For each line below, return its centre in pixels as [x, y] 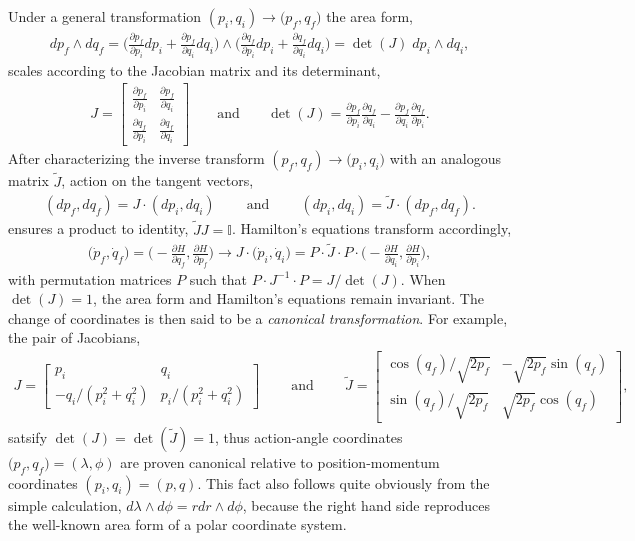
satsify [28, 436]
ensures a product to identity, [98, 228]
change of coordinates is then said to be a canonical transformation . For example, [258, 317]
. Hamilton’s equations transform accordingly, [371, 228]
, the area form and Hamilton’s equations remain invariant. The [288, 298]
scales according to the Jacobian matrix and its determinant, [194, 69]
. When [423, 278]
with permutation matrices [90, 278]
